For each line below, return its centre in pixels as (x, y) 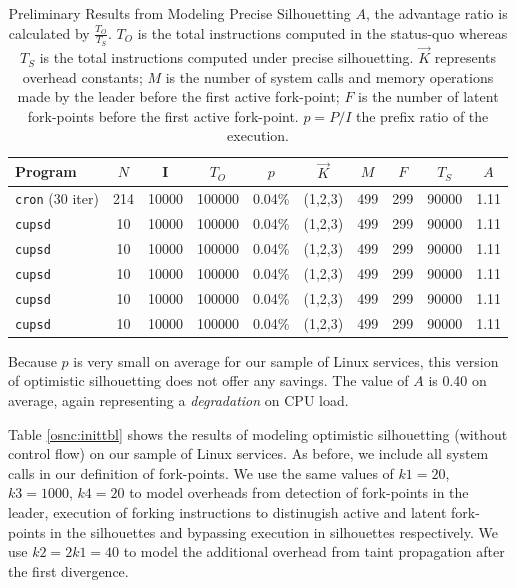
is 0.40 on (457, 380)
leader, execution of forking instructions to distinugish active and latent (227, 511)
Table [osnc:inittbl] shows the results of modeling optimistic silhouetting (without (258, 433)
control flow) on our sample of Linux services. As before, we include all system (248, 453)
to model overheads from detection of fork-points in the (299, 492)
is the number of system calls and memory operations (329, 76)
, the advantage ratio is (437, 13)
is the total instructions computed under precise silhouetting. (226, 57)
